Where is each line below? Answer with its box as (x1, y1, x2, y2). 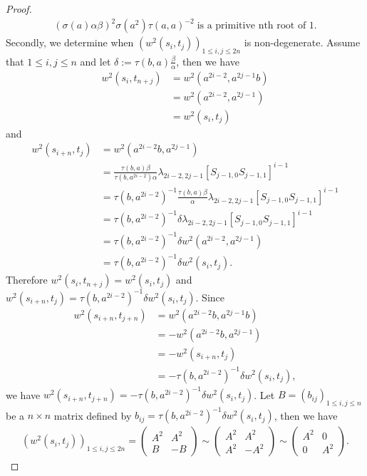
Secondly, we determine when (6, 35, 134, 50)
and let (80, 53, 111, 68)
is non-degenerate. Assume (244, 35, 361, 50)
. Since (195, 289, 225, 304)
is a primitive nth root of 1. (197, 21, 317, 31)
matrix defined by (53, 408, 132, 423)
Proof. (6, 1, 32, 16)
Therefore (6, 272, 48, 287)
